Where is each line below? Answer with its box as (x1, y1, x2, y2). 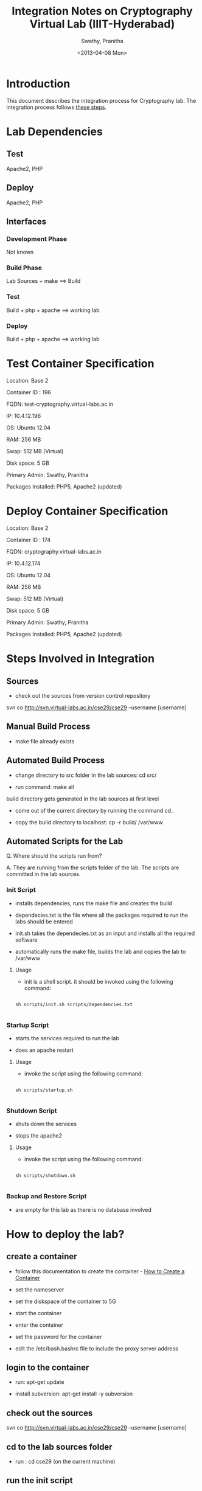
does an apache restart (15, 1046, 74, 1054)
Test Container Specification (6, 357, 155, 370)
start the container (15, 1309, 62, 1316)
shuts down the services (15, 1121, 77, 1128)
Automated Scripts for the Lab (6, 836, 124, 846)
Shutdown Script (6, 1106, 57, 1114)
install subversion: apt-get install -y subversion (15, 1390, 133, 1397)
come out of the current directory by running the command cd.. (15, 807, 175, 814)
